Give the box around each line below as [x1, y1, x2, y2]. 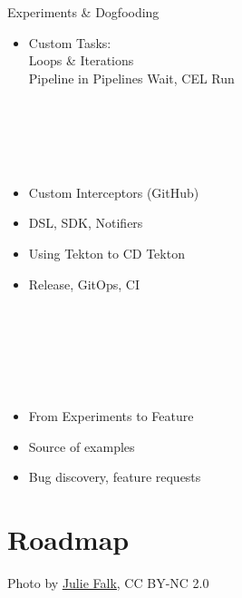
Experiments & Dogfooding [7, 3, 160, 21]
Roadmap [7, 521, 130, 558]
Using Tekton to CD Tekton [28, 243, 185, 262]
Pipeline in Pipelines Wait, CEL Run [28, 68, 235, 87]
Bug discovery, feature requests [28, 467, 201, 486]
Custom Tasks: [28, 33, 111, 52]
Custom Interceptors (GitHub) [28, 182, 199, 201]
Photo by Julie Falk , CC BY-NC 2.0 [7, 573, 209, 592]
